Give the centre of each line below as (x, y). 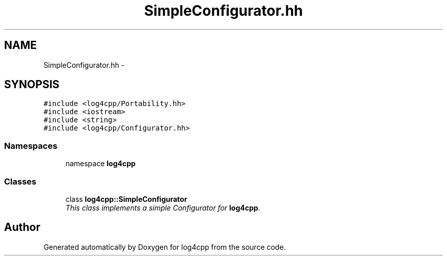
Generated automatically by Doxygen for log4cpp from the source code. (165, 247)
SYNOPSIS (32, 85)
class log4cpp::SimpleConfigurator (126, 199)
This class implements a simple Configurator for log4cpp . (163, 207)
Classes (20, 181)
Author (22, 227)
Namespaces (31, 146)
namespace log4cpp (101, 164)
